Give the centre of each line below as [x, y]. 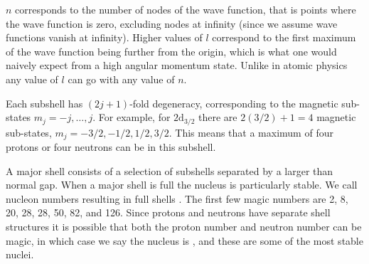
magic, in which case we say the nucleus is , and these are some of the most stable [184, 240]
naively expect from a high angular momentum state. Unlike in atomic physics [177, 65]
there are [218, 117]
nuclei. [20, 254]
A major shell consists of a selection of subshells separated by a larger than [170, 170]
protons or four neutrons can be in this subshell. [111, 147]
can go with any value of [121, 79]
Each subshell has [44, 103]
